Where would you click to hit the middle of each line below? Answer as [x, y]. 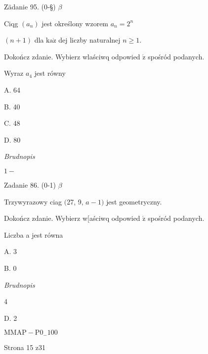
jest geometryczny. [134, 201]
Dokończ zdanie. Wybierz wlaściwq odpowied [72, 56]
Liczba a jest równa [34, 234]
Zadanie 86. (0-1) [30, 184]
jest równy [50, 73]
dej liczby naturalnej [89, 40]
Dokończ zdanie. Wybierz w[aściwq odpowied [72, 218]
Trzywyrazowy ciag [33, 201]
